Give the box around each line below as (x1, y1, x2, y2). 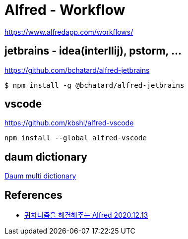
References (4, 188, 63, 201)
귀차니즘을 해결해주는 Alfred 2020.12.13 (24, 211, 148, 220)
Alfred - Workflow (4, 1, 125, 18)
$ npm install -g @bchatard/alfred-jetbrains (4, 81, 185, 89)
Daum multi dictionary (4, 172, 76, 180)
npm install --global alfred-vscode (4, 134, 147, 142)
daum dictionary (4, 150, 87, 163)
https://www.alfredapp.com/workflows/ (4, 27, 133, 36)
